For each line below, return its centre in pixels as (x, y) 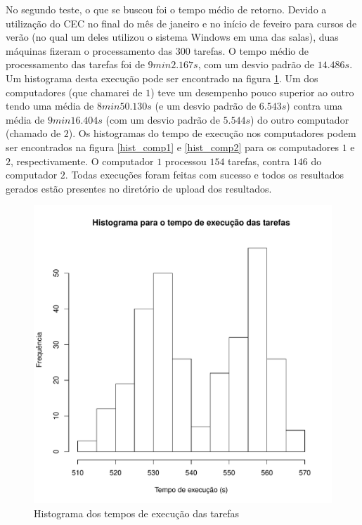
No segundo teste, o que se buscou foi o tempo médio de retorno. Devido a (166, 9)
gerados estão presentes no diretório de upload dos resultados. (139, 188)
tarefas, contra (259, 161)
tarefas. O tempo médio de (251, 50)
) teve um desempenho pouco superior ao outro (252, 92)
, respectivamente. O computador (82, 161)
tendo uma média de (50, 106)
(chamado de (33, 133)
